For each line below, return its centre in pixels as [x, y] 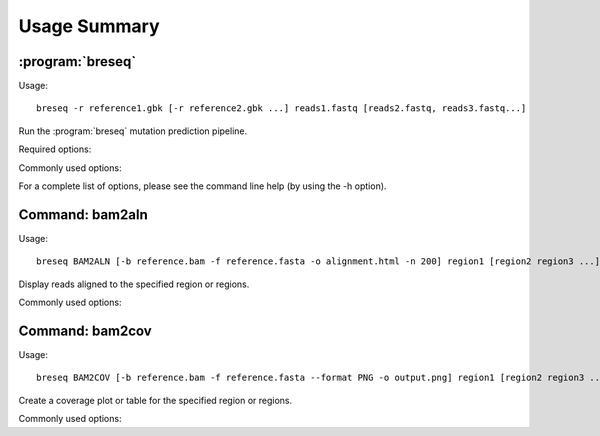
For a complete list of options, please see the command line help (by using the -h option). [202, 186]
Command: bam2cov [85, 330]
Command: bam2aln [83, 214]
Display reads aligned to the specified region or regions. [134, 284]
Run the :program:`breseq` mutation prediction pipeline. [133, 131]
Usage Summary [89, 26]
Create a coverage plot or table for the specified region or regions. [155, 400]
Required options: [55, 149]
